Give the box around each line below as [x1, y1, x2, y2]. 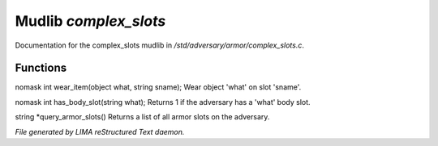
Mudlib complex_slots [15, 12, 166, 30]
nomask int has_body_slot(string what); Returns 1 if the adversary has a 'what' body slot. [15, 97, 311, 106]
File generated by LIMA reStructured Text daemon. [15, 127, 185, 136]
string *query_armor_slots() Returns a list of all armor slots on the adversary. [15, 112, 270, 122]
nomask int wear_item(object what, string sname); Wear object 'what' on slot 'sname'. [15, 82, 302, 92]
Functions [15, 61, 67, 75]
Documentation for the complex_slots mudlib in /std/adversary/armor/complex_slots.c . [15, 40, 304, 50]
